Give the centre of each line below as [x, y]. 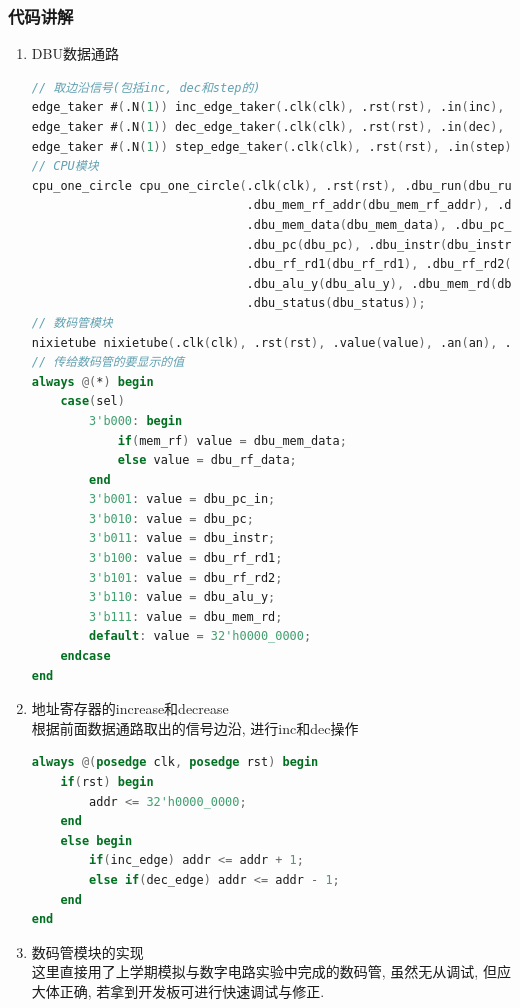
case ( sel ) [92, 401]
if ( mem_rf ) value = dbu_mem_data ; [232, 440]
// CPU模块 [65, 166]
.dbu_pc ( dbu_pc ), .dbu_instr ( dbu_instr [379, 244]
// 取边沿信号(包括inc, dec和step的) [146, 87]
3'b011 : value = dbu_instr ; [182, 538]
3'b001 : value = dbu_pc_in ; [182, 499]
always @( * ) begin [92, 381]
